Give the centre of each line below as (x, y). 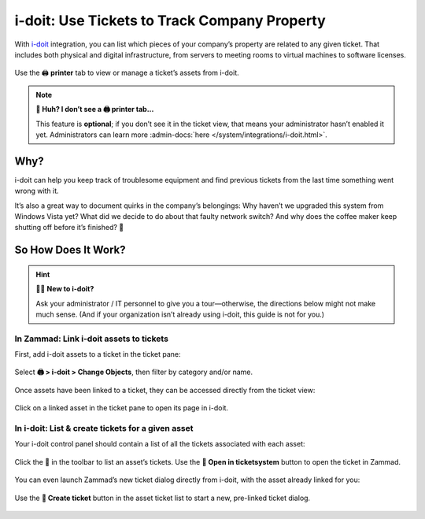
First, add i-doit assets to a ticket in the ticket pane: (98, 354)
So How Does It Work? (70, 250)
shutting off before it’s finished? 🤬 (69, 228)
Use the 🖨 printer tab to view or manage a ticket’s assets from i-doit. (127, 73)
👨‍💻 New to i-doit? (65, 289)
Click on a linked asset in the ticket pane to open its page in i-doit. (121, 408)
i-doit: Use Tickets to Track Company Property (170, 20)
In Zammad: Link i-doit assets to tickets (92, 339)
